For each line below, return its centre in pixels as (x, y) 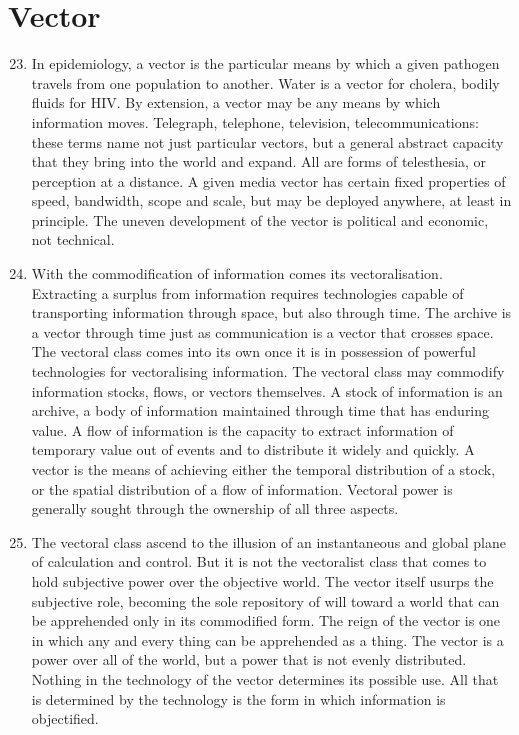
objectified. (65, 718)
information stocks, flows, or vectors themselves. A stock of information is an (267, 390)
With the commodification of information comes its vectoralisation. (237, 273)
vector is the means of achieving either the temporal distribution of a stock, (263, 469)
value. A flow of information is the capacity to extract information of (242, 429)
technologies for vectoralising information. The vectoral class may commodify (268, 371)
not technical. (73, 239)
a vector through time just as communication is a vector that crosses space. (262, 331)
